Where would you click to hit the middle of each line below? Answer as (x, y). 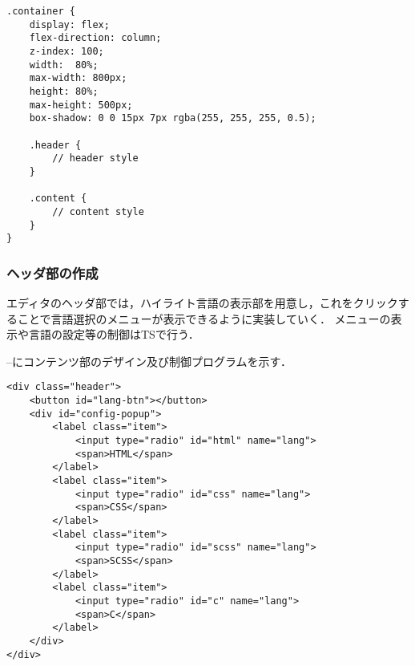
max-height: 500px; (81, 105)
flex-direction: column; (95, 38)
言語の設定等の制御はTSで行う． (114, 334)
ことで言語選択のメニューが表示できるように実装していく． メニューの (204, 318)
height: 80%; (64, 91)
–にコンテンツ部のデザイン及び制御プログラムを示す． (149, 361)
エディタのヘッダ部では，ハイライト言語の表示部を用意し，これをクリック (202, 303)
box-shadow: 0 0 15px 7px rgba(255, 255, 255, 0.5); (173, 118)
